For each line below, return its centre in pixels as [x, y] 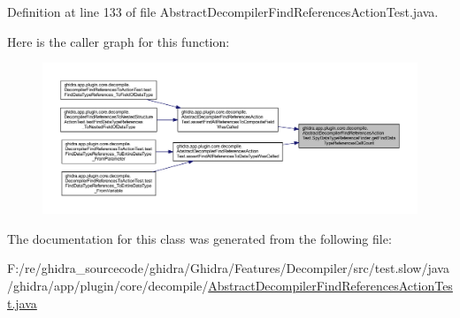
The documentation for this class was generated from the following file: [199, 238]
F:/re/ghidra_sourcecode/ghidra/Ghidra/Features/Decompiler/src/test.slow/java [228, 268]
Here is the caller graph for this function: [119, 41]
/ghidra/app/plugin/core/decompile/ [108, 285]
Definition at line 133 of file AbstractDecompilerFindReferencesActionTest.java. [223, 11]
